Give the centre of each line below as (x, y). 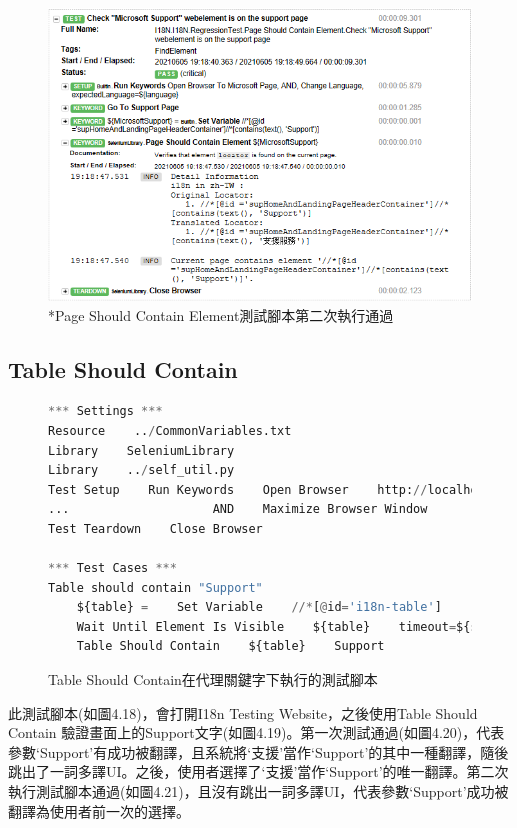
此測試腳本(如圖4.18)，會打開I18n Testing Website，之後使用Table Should (243, 712)
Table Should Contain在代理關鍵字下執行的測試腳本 (213, 679)
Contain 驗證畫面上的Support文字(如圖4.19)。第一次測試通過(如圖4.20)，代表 (256, 732)
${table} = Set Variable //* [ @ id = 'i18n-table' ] (259, 607)
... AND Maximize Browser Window (238, 509)
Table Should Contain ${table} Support (230, 646)
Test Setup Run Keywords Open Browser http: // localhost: (274, 489)
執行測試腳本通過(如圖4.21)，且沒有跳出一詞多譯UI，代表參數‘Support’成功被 (258, 791)
